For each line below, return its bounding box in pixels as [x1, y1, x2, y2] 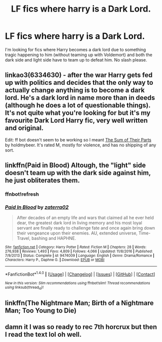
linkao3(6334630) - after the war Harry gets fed [5, 71, 153, 79]
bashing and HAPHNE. [31, 235, 76, 241]
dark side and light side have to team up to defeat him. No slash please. [5, 57, 147, 62]
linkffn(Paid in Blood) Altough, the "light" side [5, 161, 146, 170]
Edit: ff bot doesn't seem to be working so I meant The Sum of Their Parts [5, 137, 152, 142]
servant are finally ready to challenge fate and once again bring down [16, 225, 155, 231]
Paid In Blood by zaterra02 [5, 203, 69, 210]
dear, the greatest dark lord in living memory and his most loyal [16, 220, 142, 226]
